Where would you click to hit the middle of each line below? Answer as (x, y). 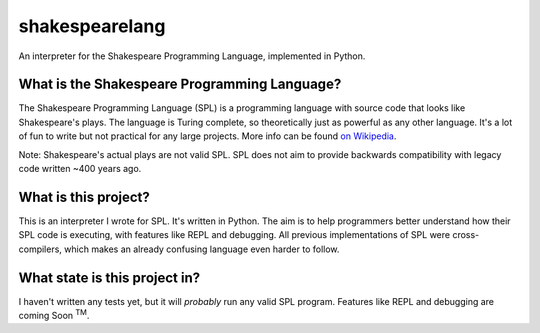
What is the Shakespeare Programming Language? (180, 84)
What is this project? (84, 196)
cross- (465, 235)
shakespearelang (92, 26)
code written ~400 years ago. (80, 169)
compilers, (40, 249)
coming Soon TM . (54, 314)
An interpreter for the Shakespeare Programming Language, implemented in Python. (192, 56)
